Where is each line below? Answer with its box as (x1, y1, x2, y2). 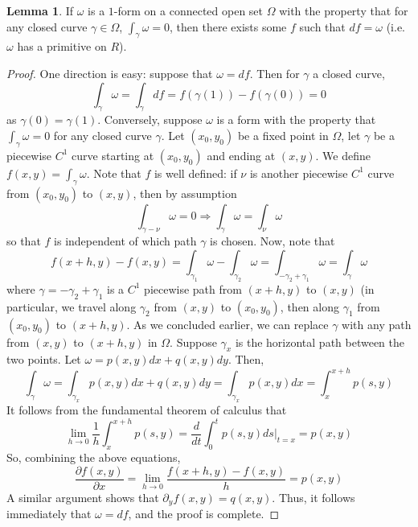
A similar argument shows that (6, 488, 159, 505)
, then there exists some (170, 18, 287, 35)
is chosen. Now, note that (210, 233, 335, 249)
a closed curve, (313, 64, 385, 81)
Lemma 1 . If (6, 2, 74, 19)
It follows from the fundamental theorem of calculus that (6, 401, 287, 418)
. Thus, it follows (272, 488, 355, 505)
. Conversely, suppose (97, 111, 203, 128)
